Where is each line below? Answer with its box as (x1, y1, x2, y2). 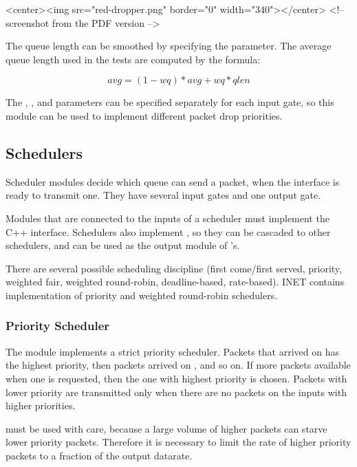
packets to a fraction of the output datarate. (6, 448, 193, 462)
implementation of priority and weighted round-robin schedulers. (6, 287, 278, 302)
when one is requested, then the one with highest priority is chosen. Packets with (6, 371, 347, 385)
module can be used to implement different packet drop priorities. (6, 108, 283, 122)
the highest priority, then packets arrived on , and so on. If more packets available (6, 358, 351, 372)
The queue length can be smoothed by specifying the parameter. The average (6, 39, 332, 53)
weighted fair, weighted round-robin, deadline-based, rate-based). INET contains (6, 274, 345, 289)
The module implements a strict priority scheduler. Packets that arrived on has (6, 344, 339, 358)
